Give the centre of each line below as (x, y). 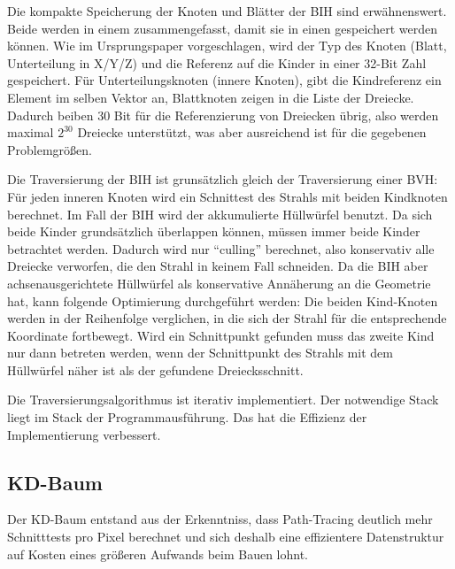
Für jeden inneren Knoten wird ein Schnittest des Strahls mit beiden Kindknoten (227, 196)
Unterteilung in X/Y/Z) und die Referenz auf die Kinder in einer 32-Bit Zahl (217, 62)
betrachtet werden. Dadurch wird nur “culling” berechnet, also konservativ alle (221, 248)
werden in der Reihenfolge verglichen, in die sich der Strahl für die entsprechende (227, 318)
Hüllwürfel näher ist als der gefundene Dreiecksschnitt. (155, 369)
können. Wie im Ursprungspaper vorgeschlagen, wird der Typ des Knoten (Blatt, (227, 46)
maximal (31, 132)
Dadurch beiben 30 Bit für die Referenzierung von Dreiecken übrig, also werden (223, 115)
